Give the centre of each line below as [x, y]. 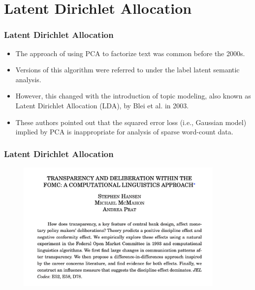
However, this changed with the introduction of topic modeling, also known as [133, 96]
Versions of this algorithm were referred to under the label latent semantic [127, 70]
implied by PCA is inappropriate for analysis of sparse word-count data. [124, 132]
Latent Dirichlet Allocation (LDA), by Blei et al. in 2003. [102, 105]
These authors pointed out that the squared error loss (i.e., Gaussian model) [131, 122]
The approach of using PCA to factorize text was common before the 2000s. [130, 53]
